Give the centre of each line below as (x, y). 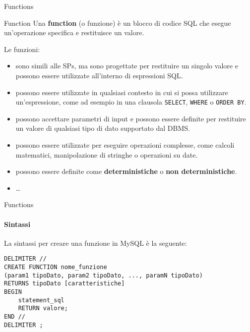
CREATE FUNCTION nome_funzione (56, 267)
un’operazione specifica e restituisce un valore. (74, 32)
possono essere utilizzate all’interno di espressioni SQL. (99, 75)
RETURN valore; (43, 308)
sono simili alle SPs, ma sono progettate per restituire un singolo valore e (127, 66)
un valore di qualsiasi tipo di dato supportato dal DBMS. (103, 128)
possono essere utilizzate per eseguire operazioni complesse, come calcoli (125, 145)
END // (15, 316)
